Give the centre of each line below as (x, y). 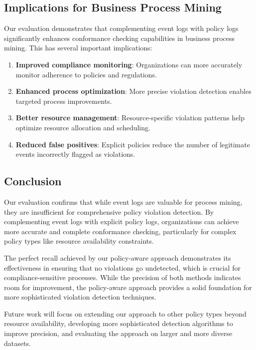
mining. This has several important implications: (78, 48)
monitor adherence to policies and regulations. (86, 74)
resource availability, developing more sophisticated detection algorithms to (119, 323)
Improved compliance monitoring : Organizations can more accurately (129, 64)
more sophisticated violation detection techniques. (80, 297)
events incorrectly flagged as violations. (75, 154)
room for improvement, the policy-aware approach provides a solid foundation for (128, 287)
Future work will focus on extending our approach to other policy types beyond (125, 313)
